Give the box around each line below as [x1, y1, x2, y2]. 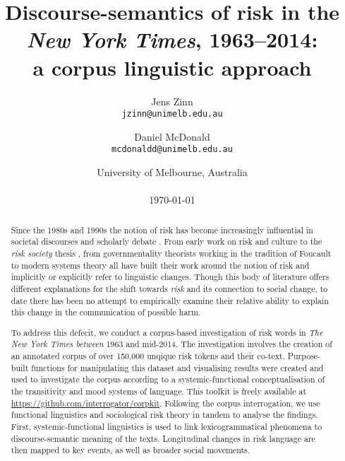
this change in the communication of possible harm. [11, 306, 201, 318]
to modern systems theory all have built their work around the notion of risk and [11, 259, 310, 271]
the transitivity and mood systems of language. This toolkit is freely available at [11, 385, 307, 397]
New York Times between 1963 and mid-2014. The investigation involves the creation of [11, 338, 332, 350]
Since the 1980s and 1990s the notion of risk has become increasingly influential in [11, 223, 313, 235]
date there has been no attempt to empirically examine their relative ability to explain [11, 294, 329, 306]
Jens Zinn [151, 93, 193, 108]
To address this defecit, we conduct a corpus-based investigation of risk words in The [11, 326, 323, 338]
